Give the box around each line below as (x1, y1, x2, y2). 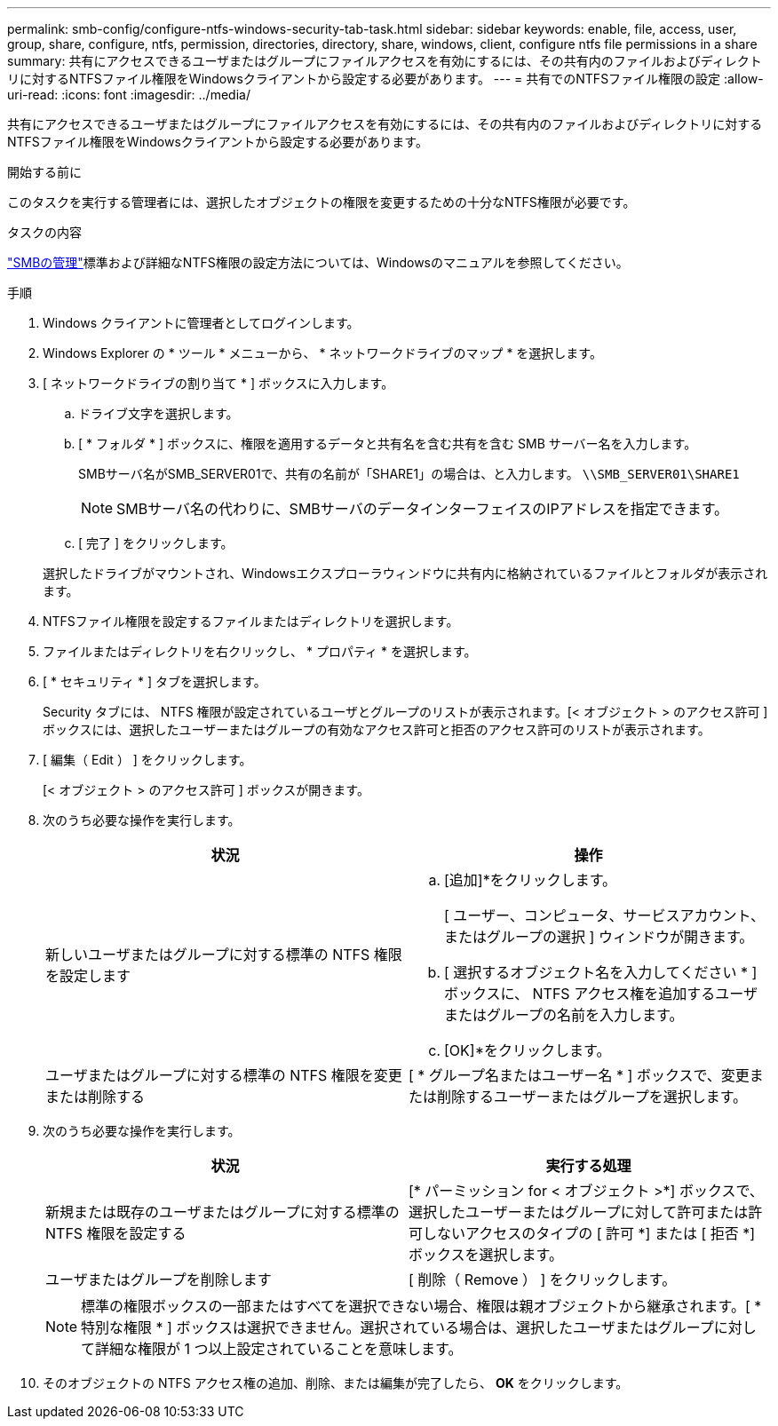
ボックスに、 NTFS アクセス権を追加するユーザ (444, 985, 758, 1002)
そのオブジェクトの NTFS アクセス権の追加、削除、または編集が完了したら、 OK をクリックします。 (43, 1375, 629, 1390)
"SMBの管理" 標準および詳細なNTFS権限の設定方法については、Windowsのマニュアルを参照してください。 (7, 255, 629, 270)
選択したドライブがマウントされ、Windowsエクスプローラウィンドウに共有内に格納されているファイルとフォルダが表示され (43, 566, 768, 581)
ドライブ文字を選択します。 (78, 406, 239, 421)
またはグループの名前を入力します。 (444, 1006, 684, 1024)
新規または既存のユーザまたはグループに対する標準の (45, 1203, 400, 1221)
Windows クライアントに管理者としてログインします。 (43, 315, 360, 330)
